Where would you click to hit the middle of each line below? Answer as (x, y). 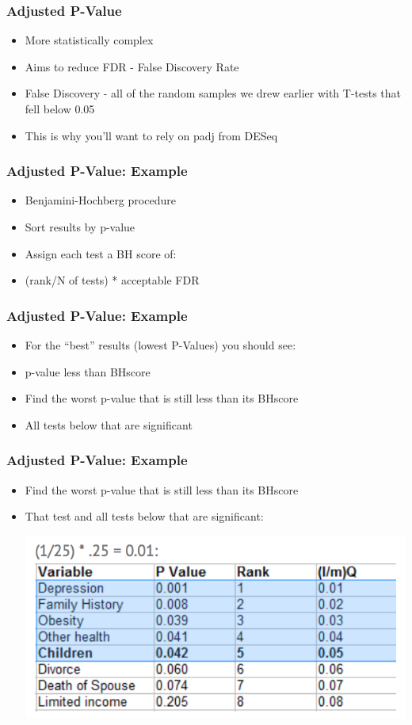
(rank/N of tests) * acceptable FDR (112, 280)
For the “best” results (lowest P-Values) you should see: (160, 345)
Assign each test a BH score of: (101, 253)
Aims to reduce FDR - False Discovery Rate (132, 66)
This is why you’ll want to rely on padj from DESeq (151, 135)
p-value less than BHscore (88, 371)
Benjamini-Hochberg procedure (100, 200)
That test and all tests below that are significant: (144, 516)
